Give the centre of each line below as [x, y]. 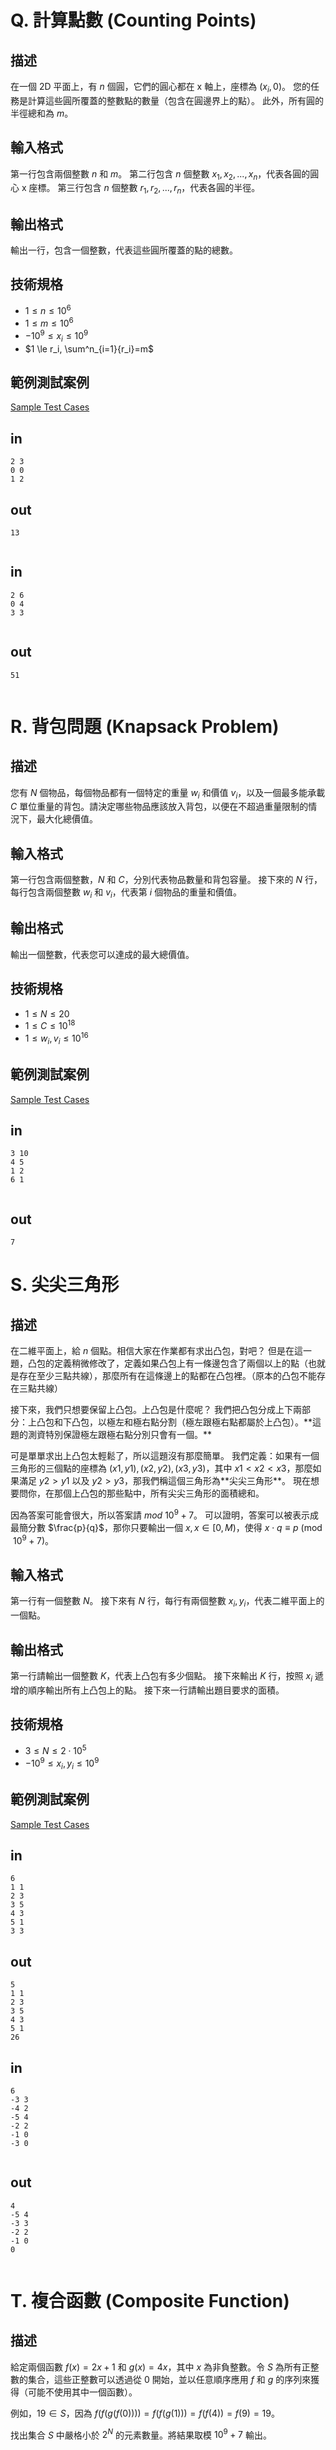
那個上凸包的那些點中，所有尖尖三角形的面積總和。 [159, 1493]
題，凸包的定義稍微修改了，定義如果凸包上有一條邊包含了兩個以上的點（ [159, 1363]
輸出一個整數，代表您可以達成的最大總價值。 [102, 954]
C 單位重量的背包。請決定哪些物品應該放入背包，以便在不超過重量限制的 [159, 807]
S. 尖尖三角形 [65, 1285]
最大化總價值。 [67, 819]
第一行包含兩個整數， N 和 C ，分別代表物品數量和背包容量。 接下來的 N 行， [166, 880]
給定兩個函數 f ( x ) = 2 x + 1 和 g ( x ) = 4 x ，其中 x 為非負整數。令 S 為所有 [156, 2367]
